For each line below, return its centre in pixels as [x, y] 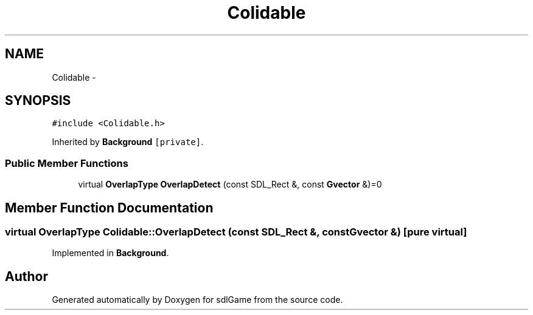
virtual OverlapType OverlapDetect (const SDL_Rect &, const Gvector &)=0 [230, 185]
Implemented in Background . [110, 253]
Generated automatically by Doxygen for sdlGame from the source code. [197, 300]
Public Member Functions [67, 163]
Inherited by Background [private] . [128, 142]
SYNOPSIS [38, 101]
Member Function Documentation [109, 208]
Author [26, 276]
